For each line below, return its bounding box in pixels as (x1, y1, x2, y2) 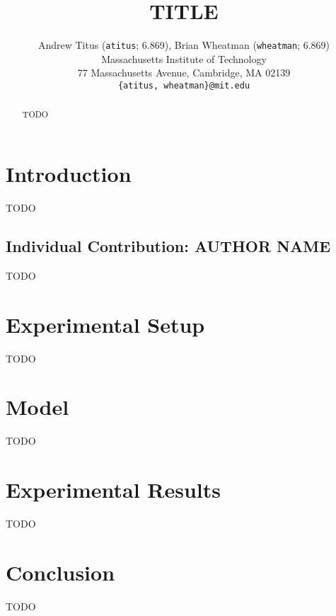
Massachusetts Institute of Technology (101, 51, 267, 66)
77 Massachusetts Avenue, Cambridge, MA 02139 (77, 65, 291, 80)
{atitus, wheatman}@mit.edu (117, 80, 250, 91)
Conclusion (6, 557, 115, 586)
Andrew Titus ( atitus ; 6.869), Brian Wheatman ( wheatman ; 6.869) (37, 38, 330, 52)
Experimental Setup (6, 309, 205, 338)
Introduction (6, 159, 132, 188)
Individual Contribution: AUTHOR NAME (6, 235, 331, 256)
